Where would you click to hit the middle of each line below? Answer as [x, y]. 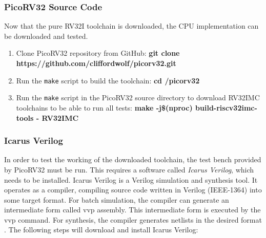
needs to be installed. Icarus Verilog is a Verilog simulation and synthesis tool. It [131, 179]
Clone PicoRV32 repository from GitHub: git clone [98, 53]
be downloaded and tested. [46, 36]
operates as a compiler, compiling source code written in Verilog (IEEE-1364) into [133, 190]
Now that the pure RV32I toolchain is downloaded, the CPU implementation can [131, 26]
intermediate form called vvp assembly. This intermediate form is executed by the [132, 210]
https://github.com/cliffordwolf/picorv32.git [96, 63]
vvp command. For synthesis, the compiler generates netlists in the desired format [133, 219]
